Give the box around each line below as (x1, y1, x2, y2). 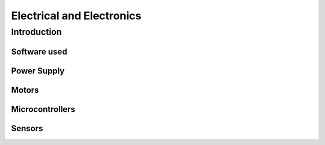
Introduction (11, 26, 62, 37)
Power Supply (11, 66, 65, 76)
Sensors (11, 123, 43, 134)
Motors (11, 85, 39, 95)
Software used (11, 46, 67, 57)
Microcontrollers (11, 104, 75, 114)
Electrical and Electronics (11, 9, 141, 22)
